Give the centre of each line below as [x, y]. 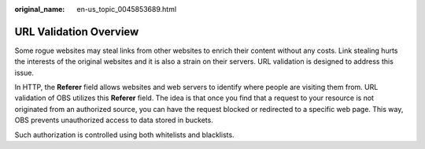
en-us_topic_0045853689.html [127, 9]
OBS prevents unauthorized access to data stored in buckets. [114, 120]
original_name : [40, 9]
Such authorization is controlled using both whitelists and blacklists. [125, 135]
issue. [24, 73]
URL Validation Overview [77, 32]
